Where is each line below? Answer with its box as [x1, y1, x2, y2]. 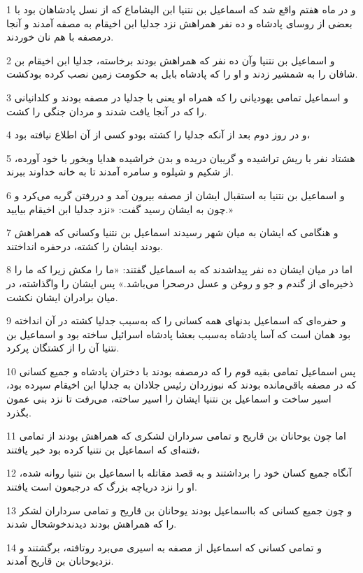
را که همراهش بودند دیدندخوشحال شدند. [6, 516, 177, 531]
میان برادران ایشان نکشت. [6, 289, 118, 304]
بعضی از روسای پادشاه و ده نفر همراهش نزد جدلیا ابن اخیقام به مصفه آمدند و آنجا [6, 15, 353, 30]
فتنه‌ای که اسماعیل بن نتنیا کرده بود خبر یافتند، [6, 442, 200, 456]
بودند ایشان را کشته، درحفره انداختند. [6, 238, 163, 253]
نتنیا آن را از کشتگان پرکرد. [6, 340, 120, 355]
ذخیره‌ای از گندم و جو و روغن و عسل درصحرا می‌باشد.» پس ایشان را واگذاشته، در [6, 275, 353, 290]
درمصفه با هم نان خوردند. [6, 29, 114, 44]
